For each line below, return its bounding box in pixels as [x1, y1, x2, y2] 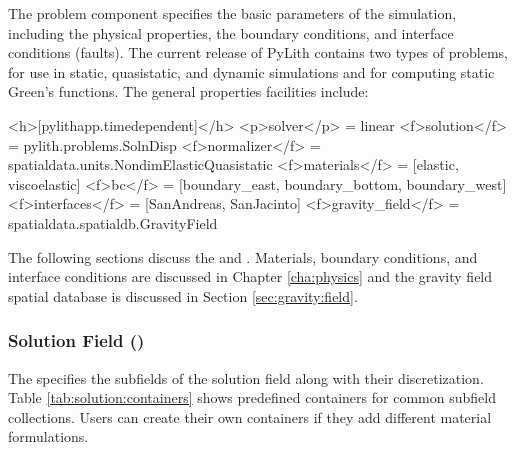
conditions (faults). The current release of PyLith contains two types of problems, [8, 42, 508, 63]
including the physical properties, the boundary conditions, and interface [8, 22, 454, 43]
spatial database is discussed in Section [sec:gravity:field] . [8, 285, 358, 306]
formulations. [8, 426, 89, 447]
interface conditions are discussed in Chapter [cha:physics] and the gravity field [8, 266, 493, 287]
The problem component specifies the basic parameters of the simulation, [8, 3, 457, 23]
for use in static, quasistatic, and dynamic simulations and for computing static [8, 61, 495, 82]
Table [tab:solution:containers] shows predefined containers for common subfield [8, 387, 496, 408]
